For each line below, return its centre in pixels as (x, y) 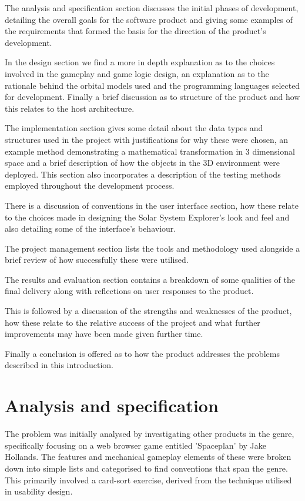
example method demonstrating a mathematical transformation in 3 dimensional (150, 151)
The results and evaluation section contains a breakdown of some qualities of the (150, 279)
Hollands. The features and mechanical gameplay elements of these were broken (148, 457)
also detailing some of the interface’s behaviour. (91, 228)
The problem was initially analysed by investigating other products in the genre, (150, 434)
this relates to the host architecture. (70, 108)
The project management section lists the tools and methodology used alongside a (152, 248)
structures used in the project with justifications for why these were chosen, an (147, 139)
